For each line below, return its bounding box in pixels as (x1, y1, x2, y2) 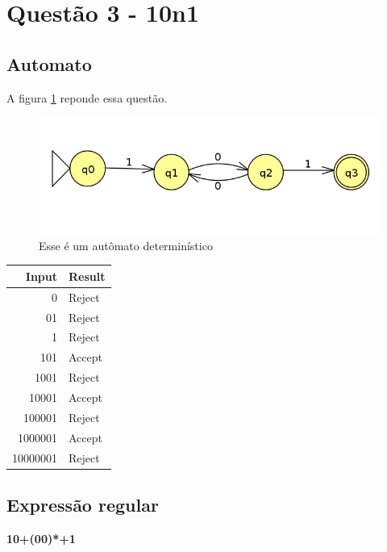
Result (69, 267, 106, 284)
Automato (6, 51, 92, 76)
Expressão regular (6, 491, 159, 516)
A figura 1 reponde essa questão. (6, 89, 168, 106)
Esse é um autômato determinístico (39, 236, 213, 253)
